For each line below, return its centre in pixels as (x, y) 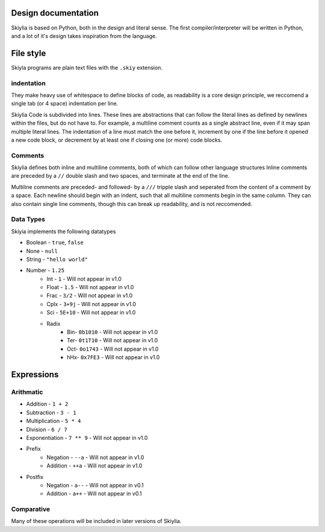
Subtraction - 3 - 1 (51, 412)
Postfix (35, 477)
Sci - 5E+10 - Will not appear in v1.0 (91, 313)
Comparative (31, 509)
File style (29, 53)
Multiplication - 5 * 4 (54, 421)
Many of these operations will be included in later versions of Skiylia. (96, 521)
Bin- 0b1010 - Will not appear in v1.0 (113, 332)
